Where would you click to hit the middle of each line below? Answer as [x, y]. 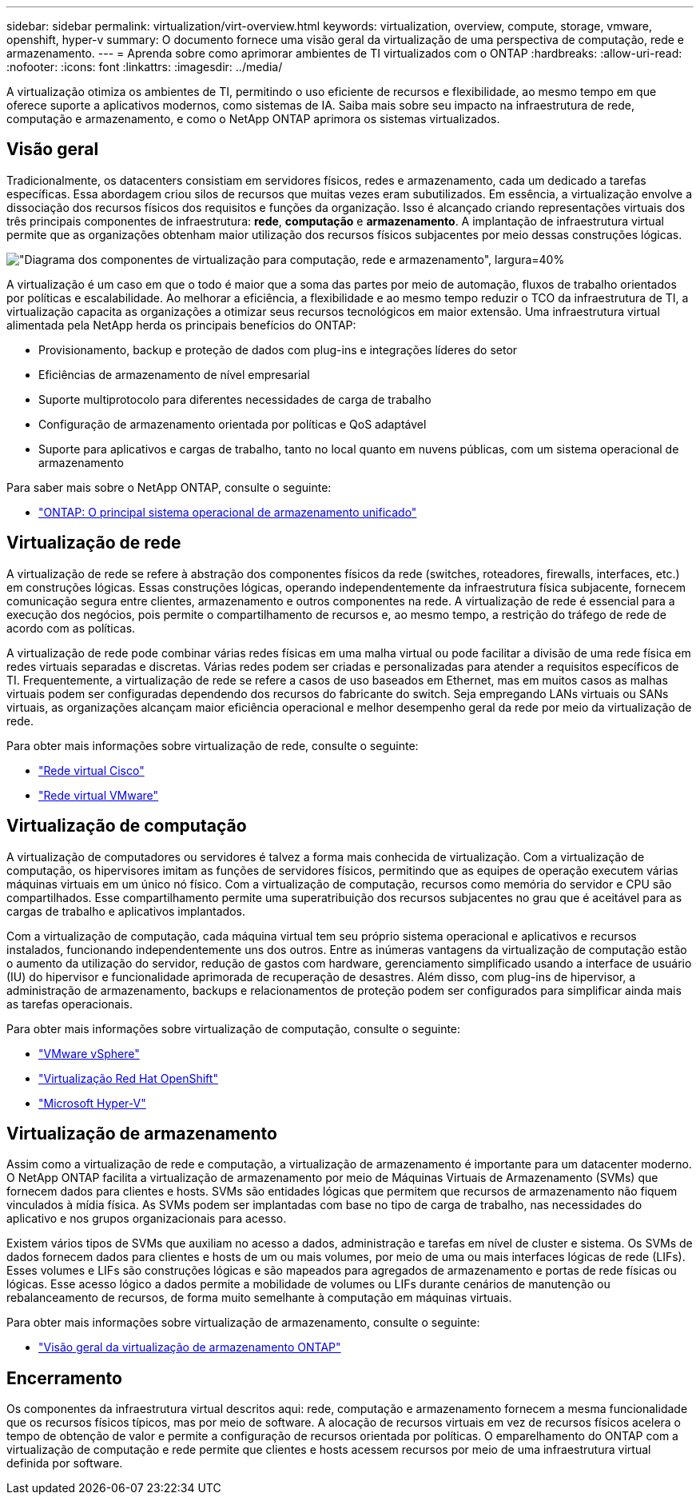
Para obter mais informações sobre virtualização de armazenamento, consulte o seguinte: [243, 1323]
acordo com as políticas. [71, 628]
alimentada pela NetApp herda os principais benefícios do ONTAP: [181, 325]
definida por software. [65, 1463]
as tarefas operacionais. [70, 1004]
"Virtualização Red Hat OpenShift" [128, 1078]
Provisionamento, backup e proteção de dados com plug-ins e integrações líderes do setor [278, 349]
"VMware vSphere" [89, 1053]
